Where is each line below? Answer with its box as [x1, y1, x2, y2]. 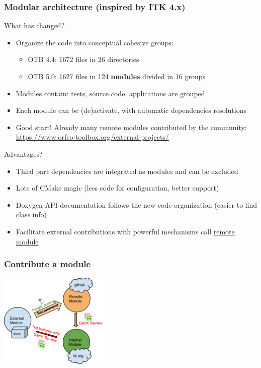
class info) [16, 209, 47, 220]
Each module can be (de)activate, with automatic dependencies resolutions [16, 105, 246, 115]
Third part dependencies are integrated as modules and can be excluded [16, 165, 238, 176]
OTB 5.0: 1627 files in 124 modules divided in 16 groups [28, 71, 206, 81]
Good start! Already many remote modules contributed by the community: [16, 121, 247, 132]
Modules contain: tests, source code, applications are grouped [16, 88, 205, 98]
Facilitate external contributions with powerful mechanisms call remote [16, 226, 235, 236]
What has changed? [4, 20, 65, 31]
